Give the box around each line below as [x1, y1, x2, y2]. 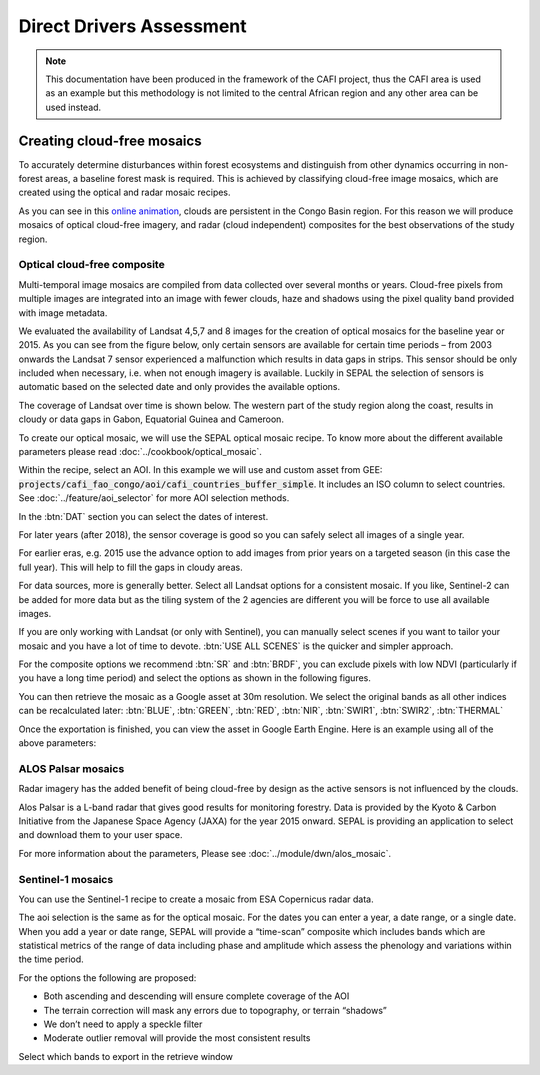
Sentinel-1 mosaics [18, 872, 114, 886]
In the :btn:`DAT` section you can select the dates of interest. [18, 510, 269, 522]
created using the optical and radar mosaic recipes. [18, 186, 231, 199]
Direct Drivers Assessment [18, 15, 247, 37]
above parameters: [18, 737, 97, 749]
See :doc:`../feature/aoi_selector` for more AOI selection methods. [18, 492, 290, 504]
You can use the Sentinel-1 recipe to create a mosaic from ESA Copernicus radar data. [18, 893, 374, 905]
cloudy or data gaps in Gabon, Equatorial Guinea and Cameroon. [18, 413, 285, 425]
